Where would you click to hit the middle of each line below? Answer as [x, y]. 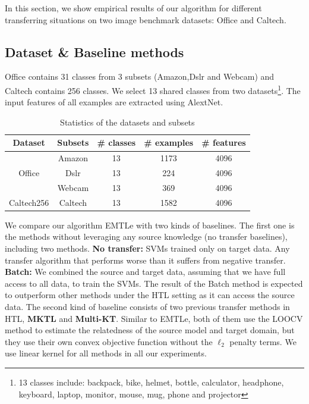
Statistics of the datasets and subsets [127, 122]
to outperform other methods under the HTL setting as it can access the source [150, 295]
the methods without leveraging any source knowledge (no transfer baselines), [146, 237]
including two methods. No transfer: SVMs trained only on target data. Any [147, 248]
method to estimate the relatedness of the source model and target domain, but [150, 330]
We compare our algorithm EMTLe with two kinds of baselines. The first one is [150, 225]
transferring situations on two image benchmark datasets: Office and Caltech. [146, 19]
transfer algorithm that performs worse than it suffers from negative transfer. [145, 260]
